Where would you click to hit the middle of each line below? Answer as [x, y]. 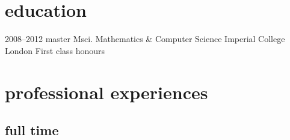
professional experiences [106, 92]
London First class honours [55, 50]
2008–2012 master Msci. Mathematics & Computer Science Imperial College [145, 39]
